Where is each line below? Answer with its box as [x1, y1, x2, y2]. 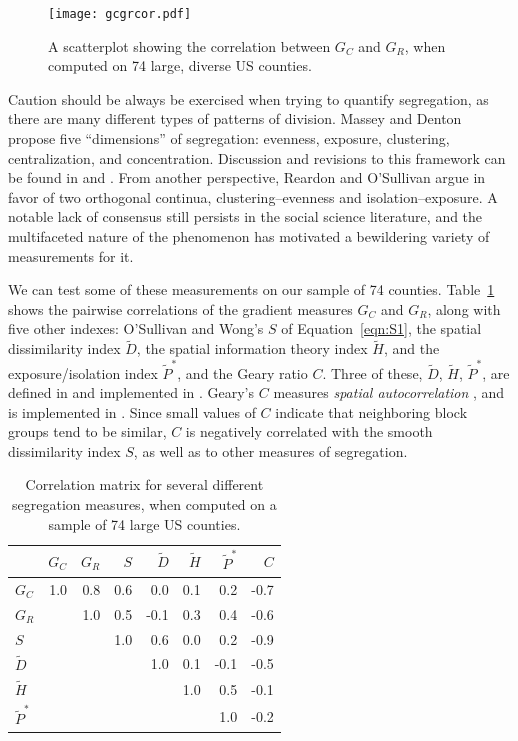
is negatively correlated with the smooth [185, 421, 433, 442]
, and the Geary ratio [177, 362, 308, 383]
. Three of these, [322, 362, 423, 383]
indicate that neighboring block [275, 401, 468, 422]
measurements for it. [8, 245, 134, 266]
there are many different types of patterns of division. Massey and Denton [8, 108, 462, 129]
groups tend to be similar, [8, 421, 167, 442]
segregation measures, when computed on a [12, 494, 277, 515]
